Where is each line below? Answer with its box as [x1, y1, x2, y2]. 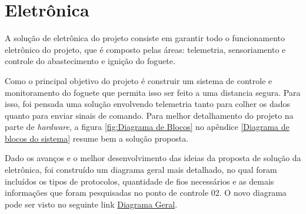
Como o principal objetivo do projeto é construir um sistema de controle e [5, 74, 272, 86]
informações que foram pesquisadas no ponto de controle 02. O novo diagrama [5, 186, 287, 199]
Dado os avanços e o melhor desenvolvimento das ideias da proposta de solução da [5, 152, 301, 164]
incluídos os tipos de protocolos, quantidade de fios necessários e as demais [5, 175, 274, 187]
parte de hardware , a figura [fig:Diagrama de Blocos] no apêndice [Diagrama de [5, 121, 290, 133]
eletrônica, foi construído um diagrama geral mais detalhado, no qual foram [5, 163, 277, 176]
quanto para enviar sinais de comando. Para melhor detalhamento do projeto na [5, 109, 294, 121]
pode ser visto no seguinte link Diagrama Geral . [5, 198, 178, 210]
